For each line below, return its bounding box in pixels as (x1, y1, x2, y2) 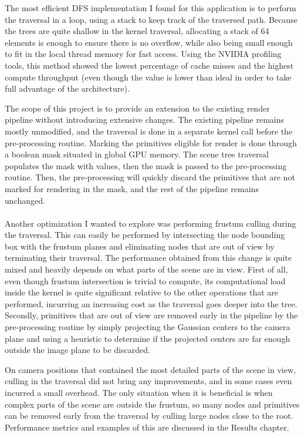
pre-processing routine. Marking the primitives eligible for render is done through (5, 136, 297, 149)
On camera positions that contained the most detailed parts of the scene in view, (5, 363, 296, 375)
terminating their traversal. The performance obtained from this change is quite (5, 251, 292, 264)
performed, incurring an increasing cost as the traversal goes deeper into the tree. (5, 297, 298, 310)
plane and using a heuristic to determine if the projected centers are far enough (5, 332, 291, 344)
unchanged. (5, 194, 45, 206)
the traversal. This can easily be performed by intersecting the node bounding (5, 228, 285, 241)
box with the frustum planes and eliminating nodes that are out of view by (5, 240, 275, 252)
